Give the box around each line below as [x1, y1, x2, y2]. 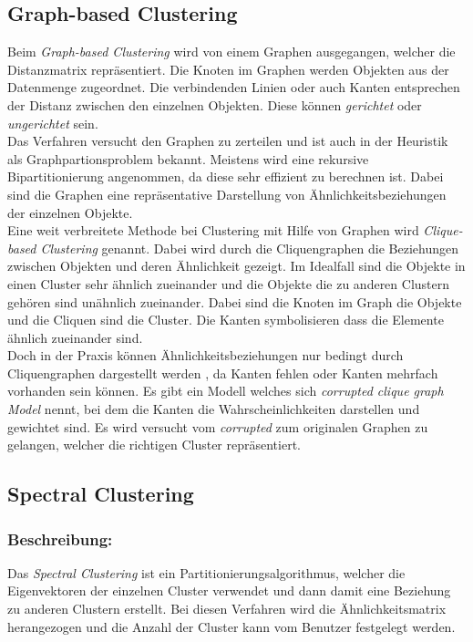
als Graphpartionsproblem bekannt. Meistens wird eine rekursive [7, 149, 369, 168]
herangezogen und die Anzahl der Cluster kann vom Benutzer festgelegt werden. [7, 616, 456, 636]
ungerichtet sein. [7, 113, 98, 132]
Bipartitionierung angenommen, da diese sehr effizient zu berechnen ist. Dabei [7, 167, 444, 186]
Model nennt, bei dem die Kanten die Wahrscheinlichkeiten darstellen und [7, 399, 420, 419]
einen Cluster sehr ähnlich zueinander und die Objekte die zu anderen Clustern [7, 274, 450, 293]
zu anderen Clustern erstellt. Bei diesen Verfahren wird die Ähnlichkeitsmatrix [7, 599, 447, 618]
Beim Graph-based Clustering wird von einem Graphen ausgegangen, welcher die [7, 42, 456, 61]
